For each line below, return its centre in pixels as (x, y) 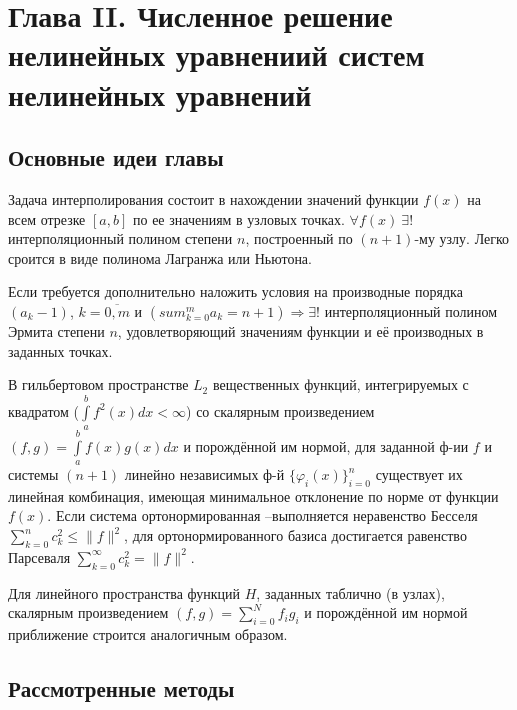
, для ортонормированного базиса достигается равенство (295, 535)
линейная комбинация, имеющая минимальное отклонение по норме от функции (253, 495)
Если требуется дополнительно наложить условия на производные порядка (235, 291)
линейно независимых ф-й (204, 474)
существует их (419, 474)
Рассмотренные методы (121, 688)
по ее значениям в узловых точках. (238, 218)
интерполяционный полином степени (120, 238)
